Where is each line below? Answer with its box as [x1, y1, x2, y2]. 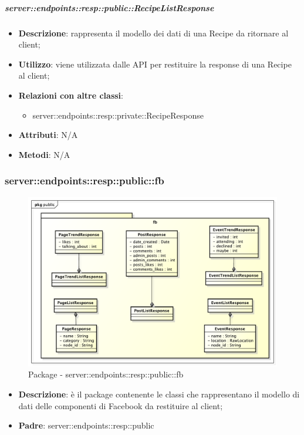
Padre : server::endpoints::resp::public [18, 419, 154, 431]
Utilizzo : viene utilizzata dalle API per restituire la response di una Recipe [18, 58, 292, 70]
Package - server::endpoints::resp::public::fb [28, 368, 184, 380]
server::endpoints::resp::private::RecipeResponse [32, 109, 204, 121]
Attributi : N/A [18, 129, 78, 141]
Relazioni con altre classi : [18, 89, 123, 101]
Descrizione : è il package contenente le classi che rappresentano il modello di [18, 387, 300, 400]
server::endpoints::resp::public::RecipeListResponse [5, 1, 214, 14]
